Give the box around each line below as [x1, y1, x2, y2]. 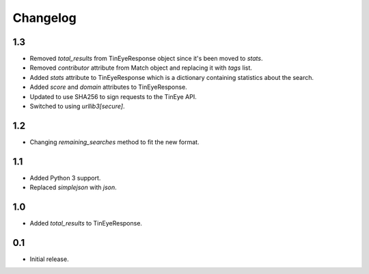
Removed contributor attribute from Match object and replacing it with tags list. [29, 64, 253, 72]
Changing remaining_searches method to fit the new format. [29, 137, 200, 146]
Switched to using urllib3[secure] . [29, 102, 125, 111]
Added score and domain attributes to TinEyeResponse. [29, 83, 187, 92]
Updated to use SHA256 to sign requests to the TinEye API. [29, 92, 197, 100]
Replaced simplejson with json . [29, 183, 118, 191]
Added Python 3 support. [29, 174, 101, 182]
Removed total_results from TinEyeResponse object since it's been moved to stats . [29, 55, 263, 63]
